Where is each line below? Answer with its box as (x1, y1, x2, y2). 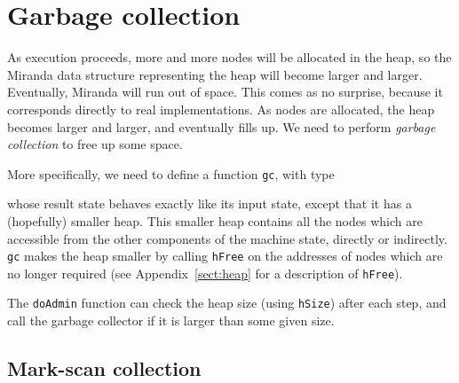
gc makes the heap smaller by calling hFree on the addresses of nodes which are (7, 246, 443, 265)
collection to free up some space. (7, 135, 183, 153)
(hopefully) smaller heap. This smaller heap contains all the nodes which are (7, 211, 423, 230)
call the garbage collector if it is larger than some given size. (7, 311, 335, 330)
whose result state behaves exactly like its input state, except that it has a (7, 194, 412, 213)
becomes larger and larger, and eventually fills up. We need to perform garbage (7, 117, 436, 136)
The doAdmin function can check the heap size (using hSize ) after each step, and (7, 293, 447, 312)
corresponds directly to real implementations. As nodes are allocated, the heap (7, 99, 435, 118)
